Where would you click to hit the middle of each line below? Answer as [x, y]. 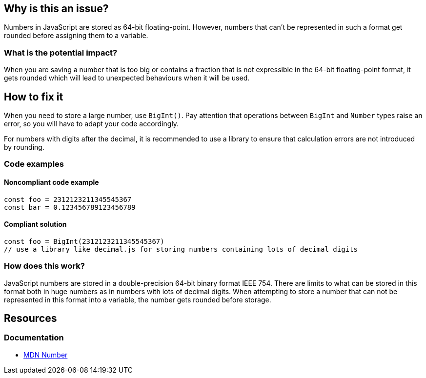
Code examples [34, 164]
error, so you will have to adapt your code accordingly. [91, 124]
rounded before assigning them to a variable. [76, 36]
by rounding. [24, 147]
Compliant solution [35, 224]
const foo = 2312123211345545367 [68, 199]
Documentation [34, 338]
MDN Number [46, 355]
